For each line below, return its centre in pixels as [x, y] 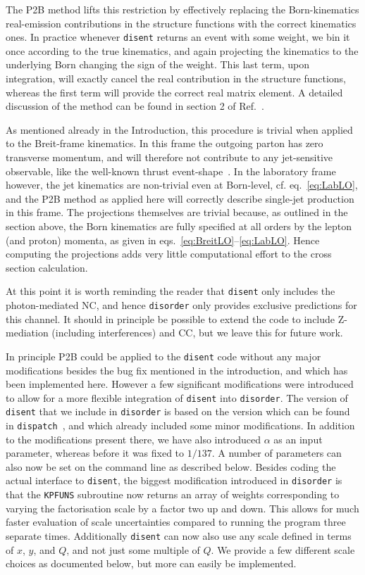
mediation [27, 333]
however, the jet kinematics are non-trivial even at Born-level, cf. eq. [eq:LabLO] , [182, 185]
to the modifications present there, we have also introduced [133, 439]
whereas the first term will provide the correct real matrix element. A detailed [174, 92]
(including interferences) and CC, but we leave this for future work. [197, 333]
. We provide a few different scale [283, 549]
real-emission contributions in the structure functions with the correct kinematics [181, 23]
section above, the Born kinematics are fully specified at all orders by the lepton [179, 226]
